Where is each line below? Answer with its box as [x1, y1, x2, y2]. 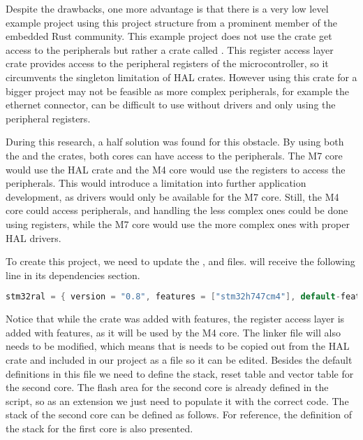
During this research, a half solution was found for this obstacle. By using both [6, 134, 344, 149]
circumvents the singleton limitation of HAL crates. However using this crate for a [6, 69, 357, 84]
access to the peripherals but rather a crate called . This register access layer [6, 42, 334, 57]
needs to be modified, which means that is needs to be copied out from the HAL [6, 339, 350, 353]
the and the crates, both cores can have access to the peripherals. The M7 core [6, 148, 343, 162]
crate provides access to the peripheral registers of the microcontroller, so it [6, 56, 329, 71]
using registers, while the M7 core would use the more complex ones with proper [6, 216, 350, 231]
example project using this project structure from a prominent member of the [6, 15, 337, 29]
